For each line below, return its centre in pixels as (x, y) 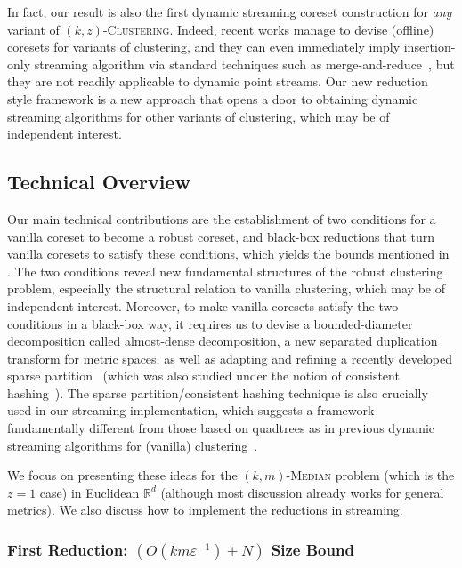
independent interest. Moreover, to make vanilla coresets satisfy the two (203, 305)
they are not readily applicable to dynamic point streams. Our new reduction (218, 81)
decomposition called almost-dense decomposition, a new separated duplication (223, 341)
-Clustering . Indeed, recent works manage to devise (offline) (268, 29)
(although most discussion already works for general (302, 492)
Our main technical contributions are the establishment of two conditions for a (222, 218)
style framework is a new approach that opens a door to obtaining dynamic (213, 98)
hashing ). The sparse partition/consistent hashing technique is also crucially (218, 392)
